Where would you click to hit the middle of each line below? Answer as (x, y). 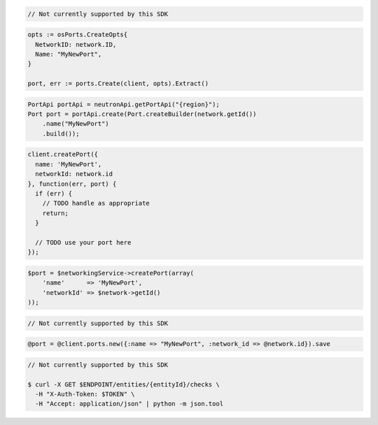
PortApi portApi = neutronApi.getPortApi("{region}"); (124, 104)
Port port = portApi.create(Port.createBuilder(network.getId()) (142, 114)
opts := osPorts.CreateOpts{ (78, 35)
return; (56, 213)
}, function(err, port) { (72, 184)
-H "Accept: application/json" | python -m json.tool (129, 404)
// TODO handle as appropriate (96, 203)
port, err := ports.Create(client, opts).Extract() (118, 84)
